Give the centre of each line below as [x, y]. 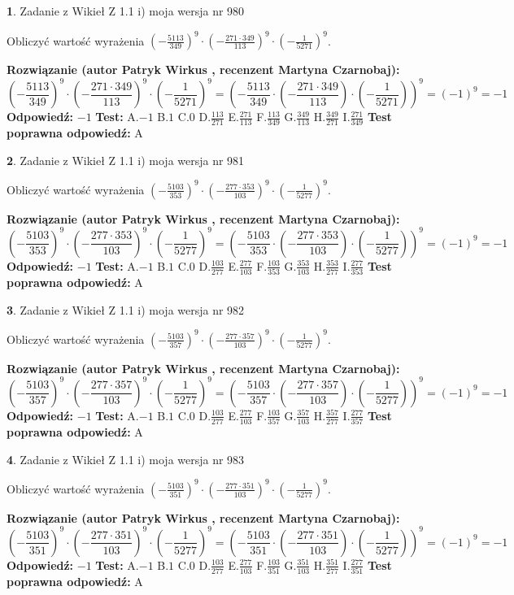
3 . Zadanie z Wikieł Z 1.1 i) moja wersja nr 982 [126, 309]
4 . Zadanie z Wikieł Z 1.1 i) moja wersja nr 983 [126, 459]
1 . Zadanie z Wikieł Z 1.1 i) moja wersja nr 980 [126, 11]
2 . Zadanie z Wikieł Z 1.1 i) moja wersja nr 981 [126, 160]
